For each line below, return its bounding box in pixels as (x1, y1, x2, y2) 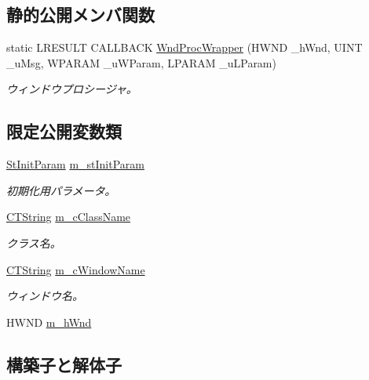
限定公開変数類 (6, 119, 122, 143)
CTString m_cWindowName (6, 261, 145, 277)
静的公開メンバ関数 (6, 2, 155, 27)
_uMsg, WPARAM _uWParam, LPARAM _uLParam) (6, 54, 276, 71)
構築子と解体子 (6, 352, 122, 376)
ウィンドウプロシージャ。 (6, 81, 137, 97)
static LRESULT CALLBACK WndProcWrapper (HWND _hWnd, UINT (6, 39, 363, 56)
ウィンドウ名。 (6, 288, 83, 304)
